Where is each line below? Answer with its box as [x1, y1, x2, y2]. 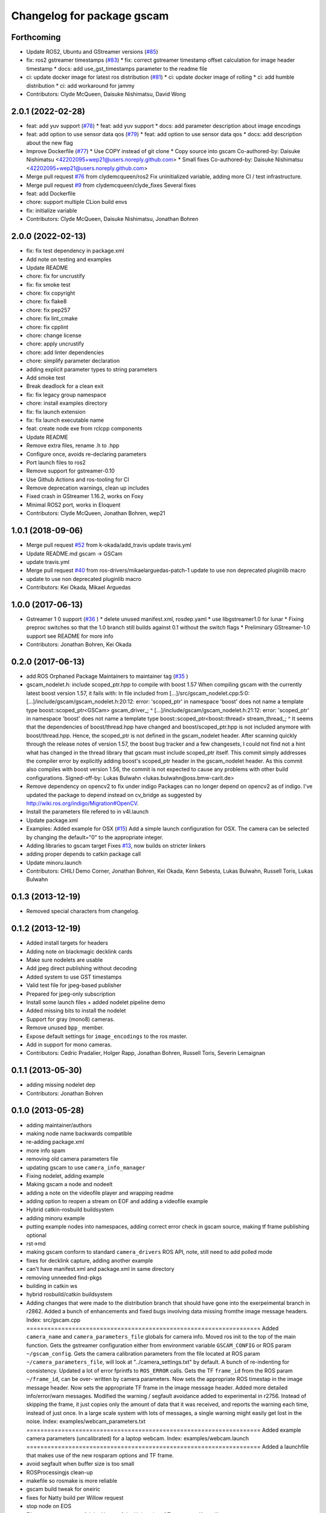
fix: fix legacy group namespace [26, 391, 107, 398]
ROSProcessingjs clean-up [26, 1468, 94, 1476]
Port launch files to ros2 [26, 459, 86, 466]
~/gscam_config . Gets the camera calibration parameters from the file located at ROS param [26, 1350, 260, 1357]
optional [26, 1232, 46, 1239]
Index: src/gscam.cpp [26, 1316, 81, 1324]
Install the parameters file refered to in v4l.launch [26, 808, 149, 815]
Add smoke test [26, 374, 66, 381]
